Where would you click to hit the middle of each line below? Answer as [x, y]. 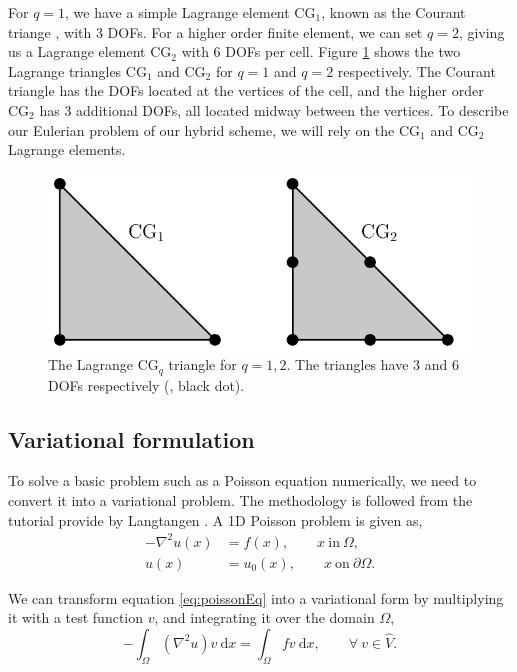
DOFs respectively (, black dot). [146, 384]
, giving [481, 31]
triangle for [202, 364]
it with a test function [76, 617]
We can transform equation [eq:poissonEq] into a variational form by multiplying [256, 597]
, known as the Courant [393, 12]
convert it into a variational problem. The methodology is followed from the [240, 500]
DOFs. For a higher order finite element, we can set [265, 31]
